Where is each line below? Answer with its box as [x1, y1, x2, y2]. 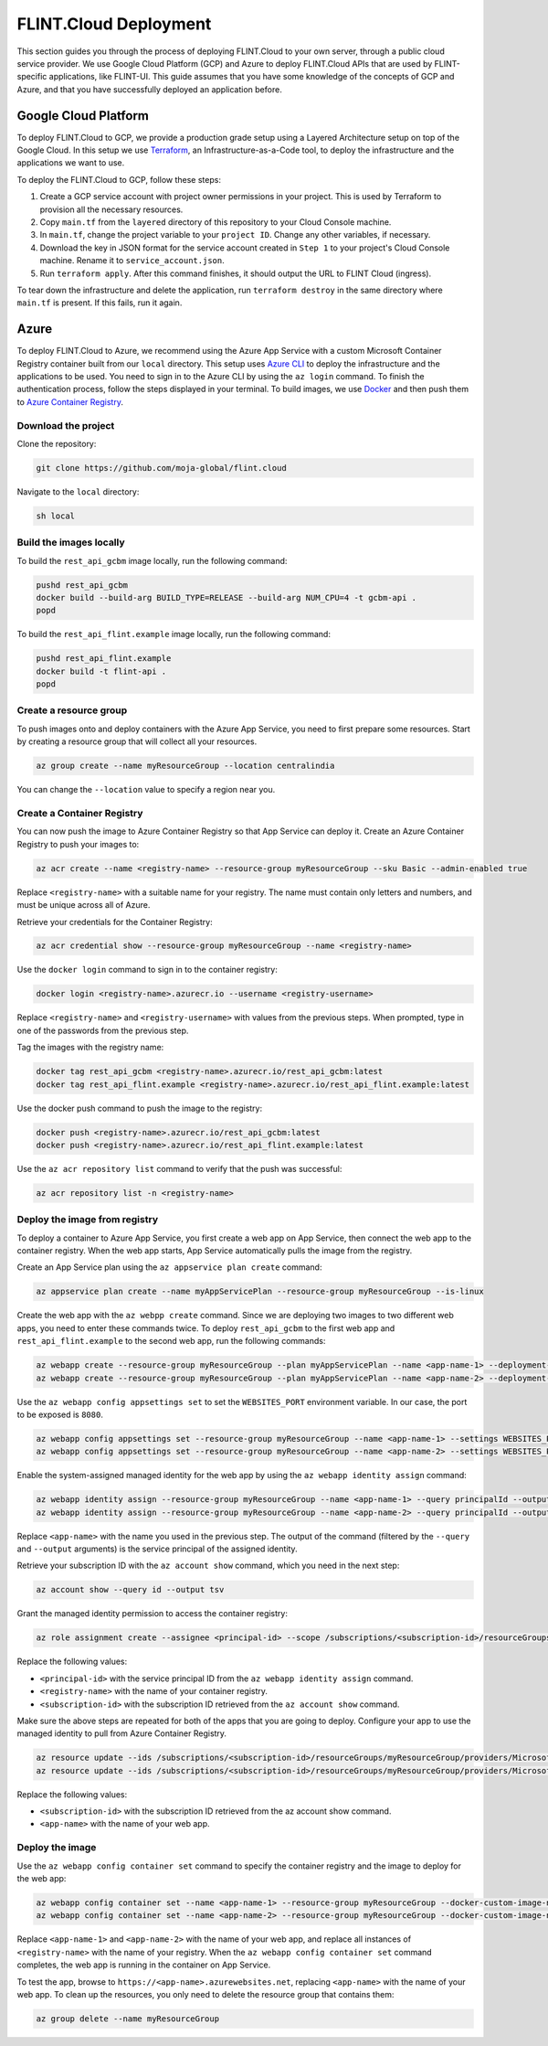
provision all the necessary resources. [39, 204, 184, 215]
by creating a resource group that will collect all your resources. [16, 736, 258, 747]
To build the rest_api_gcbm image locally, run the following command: [16, 555, 288, 566]
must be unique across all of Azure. [16, 900, 151, 911]
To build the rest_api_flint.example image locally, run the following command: [16, 629, 331, 640]
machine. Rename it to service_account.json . [39, 255, 225, 266]
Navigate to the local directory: [16, 485, 140, 497]
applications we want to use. [16, 157, 125, 168]
